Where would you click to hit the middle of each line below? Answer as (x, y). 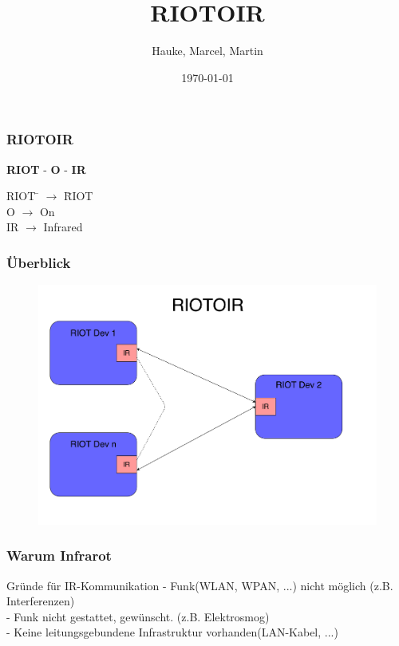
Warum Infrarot (59, 555)
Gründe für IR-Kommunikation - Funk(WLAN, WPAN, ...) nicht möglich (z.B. (200, 585)
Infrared (63, 227)
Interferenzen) (41, 601)
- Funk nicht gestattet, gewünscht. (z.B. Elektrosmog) (138, 616)
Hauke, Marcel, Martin (207, 51)
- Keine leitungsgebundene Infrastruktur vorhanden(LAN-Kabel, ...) (172, 632)
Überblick (39, 262)
